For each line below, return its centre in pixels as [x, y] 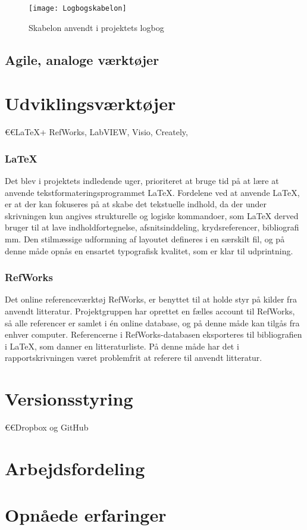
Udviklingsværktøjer [90, 103]
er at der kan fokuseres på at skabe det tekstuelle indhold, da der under [136, 204]
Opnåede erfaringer [86, 515]
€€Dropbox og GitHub [47, 427]
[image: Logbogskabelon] [78, 8]
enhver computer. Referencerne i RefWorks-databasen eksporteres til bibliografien [153, 334]
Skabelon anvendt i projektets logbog [96, 27]
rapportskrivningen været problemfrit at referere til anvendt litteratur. [134, 358]
